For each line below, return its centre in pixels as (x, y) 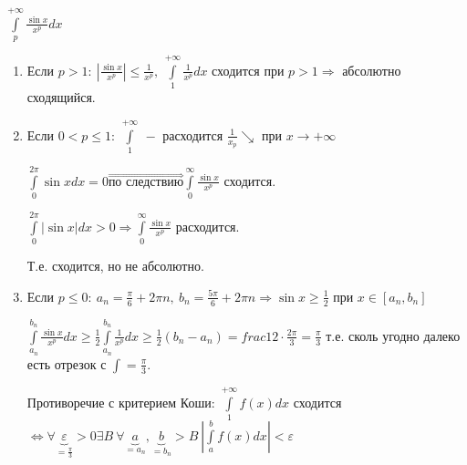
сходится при (248, 70)
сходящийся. (61, 97)
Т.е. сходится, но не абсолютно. (115, 266)
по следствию (146, 182)
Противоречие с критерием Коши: (121, 402)
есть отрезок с (67, 363)
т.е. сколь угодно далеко (393, 335)
